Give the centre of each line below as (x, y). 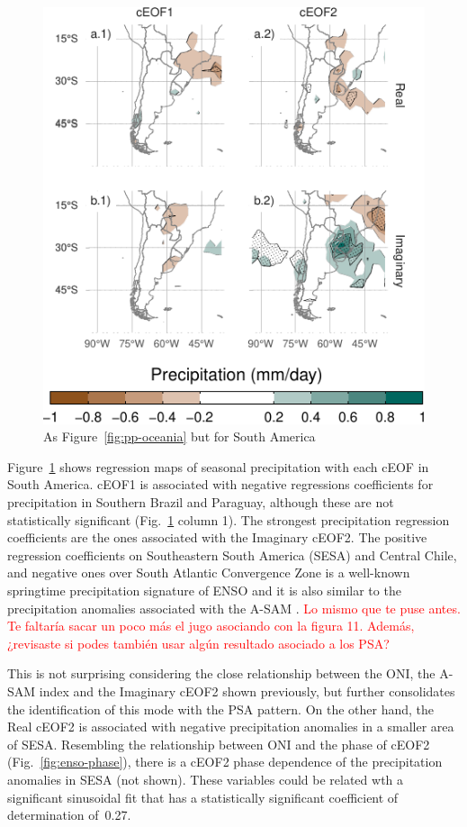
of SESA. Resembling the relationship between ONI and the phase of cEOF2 (219, 744)
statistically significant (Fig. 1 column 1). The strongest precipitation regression (229, 519)
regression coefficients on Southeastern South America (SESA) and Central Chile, (232, 554)
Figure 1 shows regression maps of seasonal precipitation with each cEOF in (218, 466)
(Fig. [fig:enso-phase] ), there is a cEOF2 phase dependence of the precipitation (225, 762)
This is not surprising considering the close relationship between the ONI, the (221, 673)
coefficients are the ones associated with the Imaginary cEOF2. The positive (217, 537)
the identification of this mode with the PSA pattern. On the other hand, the (221, 709)
